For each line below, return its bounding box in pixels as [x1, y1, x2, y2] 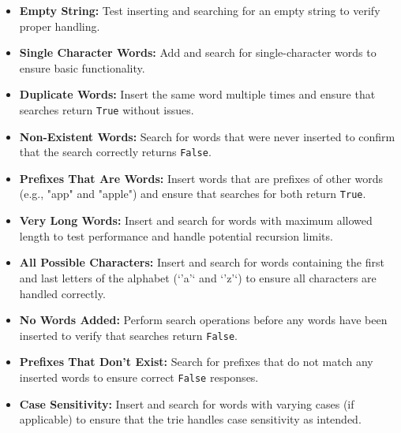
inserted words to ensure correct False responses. [19, 368, 259, 385]
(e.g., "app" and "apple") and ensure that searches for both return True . [19, 185, 366, 202]
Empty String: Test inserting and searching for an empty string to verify [19, 2, 380, 18]
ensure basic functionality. [19, 59, 145, 76]
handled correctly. [19, 285, 106, 301]
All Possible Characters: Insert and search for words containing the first [19, 254, 384, 271]
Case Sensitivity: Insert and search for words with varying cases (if [19, 395, 354, 412]
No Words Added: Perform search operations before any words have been [19, 312, 388, 328]
